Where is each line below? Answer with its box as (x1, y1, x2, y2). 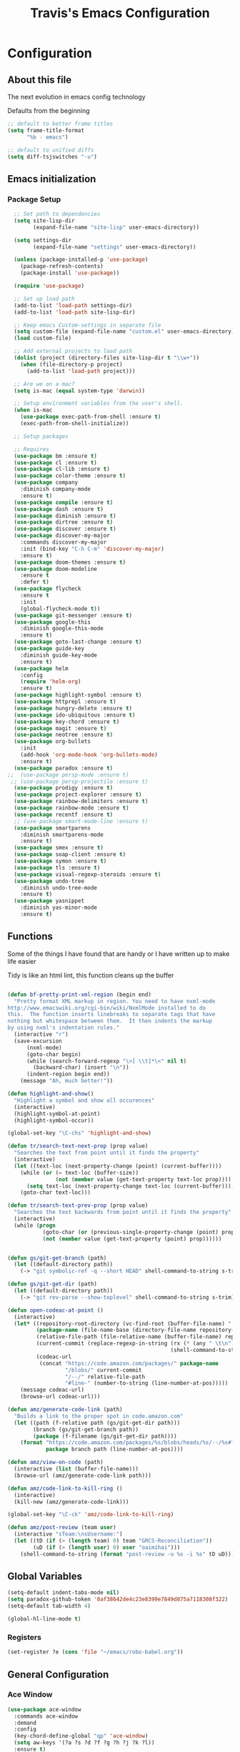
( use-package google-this (14, 618, 91, 626)
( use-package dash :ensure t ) (14, 505, 104, 512)
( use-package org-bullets (14, 738, 91, 745)
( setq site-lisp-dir (14, 216, 75, 224)
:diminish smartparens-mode (20, 831, 104, 838)
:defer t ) (20, 579, 50, 586)
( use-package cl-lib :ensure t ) (14, 466, 111, 473)
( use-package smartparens (14, 824, 91, 832)
